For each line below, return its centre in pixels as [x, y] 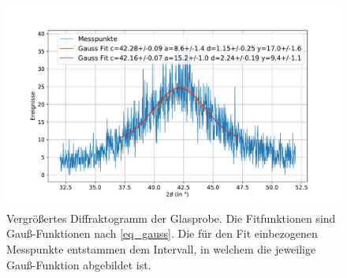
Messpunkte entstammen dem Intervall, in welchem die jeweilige [161, 249]
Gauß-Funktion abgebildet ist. [79, 264]
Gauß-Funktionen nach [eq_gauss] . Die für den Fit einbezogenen [162, 233]
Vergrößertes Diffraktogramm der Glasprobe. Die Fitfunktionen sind [171, 218]
